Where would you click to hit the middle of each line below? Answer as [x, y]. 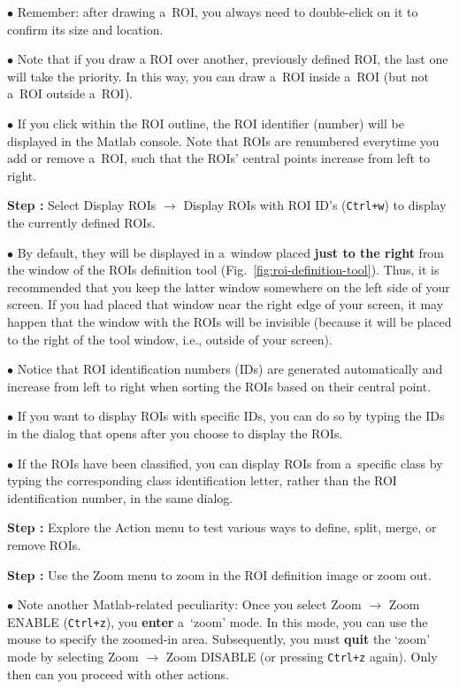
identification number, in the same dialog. [120, 497]
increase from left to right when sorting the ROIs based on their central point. [219, 386]
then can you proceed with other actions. [118, 674]
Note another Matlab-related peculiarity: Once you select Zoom [189, 604]
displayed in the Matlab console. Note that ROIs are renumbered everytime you [223, 140]
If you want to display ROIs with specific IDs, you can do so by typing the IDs [231, 416]
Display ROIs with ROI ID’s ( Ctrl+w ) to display [315, 205]
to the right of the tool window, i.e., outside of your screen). [170, 339]
